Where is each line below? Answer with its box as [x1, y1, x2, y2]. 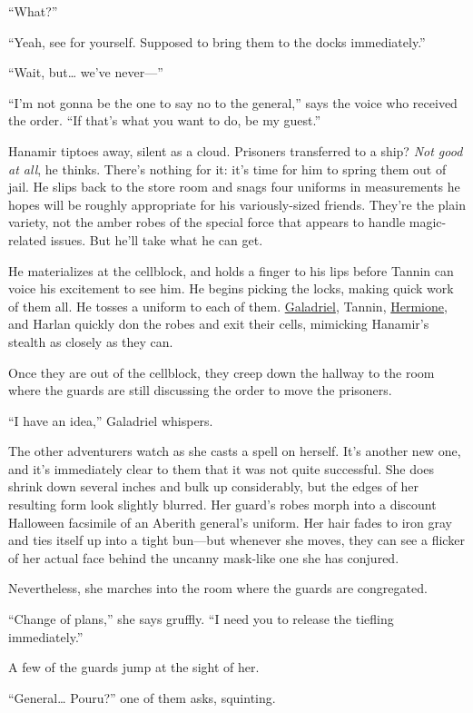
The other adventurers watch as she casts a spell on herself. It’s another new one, [8, 441, 461, 460]
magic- [409, 213, 447, 232]
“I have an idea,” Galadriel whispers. [8, 411, 213, 430]
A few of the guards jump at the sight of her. [8, 658, 260, 677]
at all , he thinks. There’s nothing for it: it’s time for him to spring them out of [8, 159, 447, 178]
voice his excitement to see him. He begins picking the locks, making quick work [8, 279, 454, 298]
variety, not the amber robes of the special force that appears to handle [8, 213, 406, 232]
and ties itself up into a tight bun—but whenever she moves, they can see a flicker [8, 530, 465, 550]
